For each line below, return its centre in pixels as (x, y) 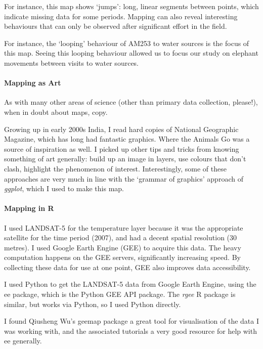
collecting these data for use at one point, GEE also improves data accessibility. (127, 267)
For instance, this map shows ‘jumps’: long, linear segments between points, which (131, 6)
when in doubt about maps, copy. (56, 112)
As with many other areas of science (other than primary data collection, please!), (131, 102)
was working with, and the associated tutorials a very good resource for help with (130, 331)
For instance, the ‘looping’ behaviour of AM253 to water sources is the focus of (127, 43)
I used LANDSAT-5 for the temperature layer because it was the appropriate (124, 227)
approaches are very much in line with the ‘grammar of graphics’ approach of (124, 178)
